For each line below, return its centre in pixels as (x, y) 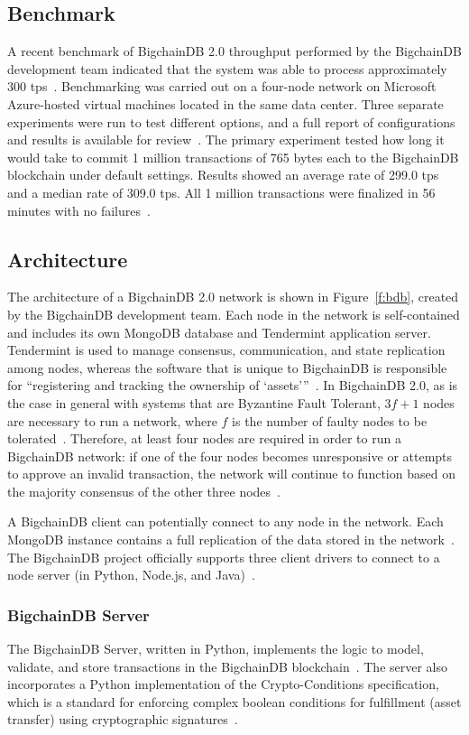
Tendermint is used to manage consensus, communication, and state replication (226, 350)
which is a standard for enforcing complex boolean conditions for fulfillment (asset (234, 701)
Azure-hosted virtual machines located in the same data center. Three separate (225, 103)
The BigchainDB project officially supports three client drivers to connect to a (224, 557)
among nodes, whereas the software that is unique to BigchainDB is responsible (227, 367)
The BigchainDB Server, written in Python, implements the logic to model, (216, 649)
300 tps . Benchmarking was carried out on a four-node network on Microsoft (222, 86)
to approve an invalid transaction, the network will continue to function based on (231, 474)
